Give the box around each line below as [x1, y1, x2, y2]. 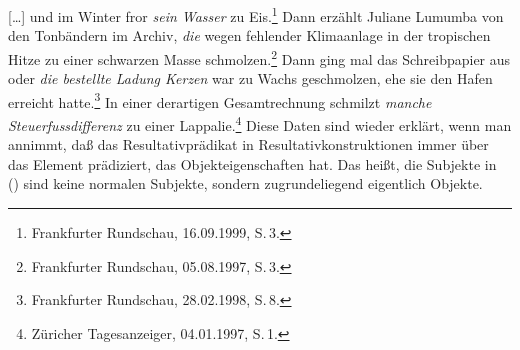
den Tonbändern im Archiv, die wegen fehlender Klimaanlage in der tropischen [8, 25, 491, 46]
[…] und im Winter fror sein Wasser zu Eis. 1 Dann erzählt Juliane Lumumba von [8, 3, 504, 26]
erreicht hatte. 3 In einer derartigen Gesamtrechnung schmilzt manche [8, 88, 432, 112]
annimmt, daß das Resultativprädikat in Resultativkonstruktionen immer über [8, 134, 489, 155]
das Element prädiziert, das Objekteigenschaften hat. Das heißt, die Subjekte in [8, 153, 497, 174]
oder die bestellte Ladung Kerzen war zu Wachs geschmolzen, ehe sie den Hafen [8, 68, 493, 89]
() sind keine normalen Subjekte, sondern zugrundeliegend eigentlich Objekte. [8, 173, 483, 194]
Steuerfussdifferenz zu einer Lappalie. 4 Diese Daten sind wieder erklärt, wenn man [8, 111, 512, 135]
